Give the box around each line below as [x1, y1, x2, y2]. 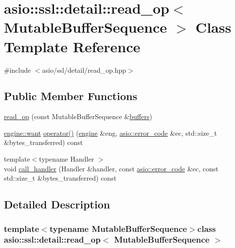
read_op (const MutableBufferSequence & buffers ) [4, 111, 152, 122]
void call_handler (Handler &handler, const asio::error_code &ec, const [4, 163, 218, 173]
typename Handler [39, 154, 94, 164]
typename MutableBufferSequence [49, 222, 187, 234]
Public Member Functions [4, 88, 137, 103]
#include [4, 64, 31, 75]
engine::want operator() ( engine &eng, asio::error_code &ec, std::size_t [4, 127, 217, 138]
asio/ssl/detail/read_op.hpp [42, 64, 127, 75]
